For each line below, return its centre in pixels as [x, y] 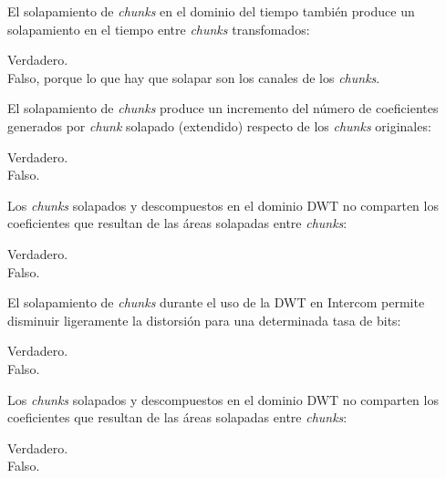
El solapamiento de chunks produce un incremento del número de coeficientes [223, 108]
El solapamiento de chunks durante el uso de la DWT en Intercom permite [216, 302]
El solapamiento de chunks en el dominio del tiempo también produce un [211, 11]
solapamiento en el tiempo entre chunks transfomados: [159, 29]
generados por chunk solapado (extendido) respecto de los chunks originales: [219, 125]
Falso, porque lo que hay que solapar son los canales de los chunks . [194, 77]
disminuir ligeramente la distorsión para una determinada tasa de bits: [204, 320]
